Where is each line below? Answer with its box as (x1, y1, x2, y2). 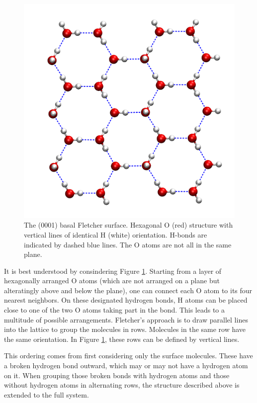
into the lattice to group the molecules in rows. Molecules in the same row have (4, 324, 246, 334)
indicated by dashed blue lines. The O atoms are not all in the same (24, 239, 232, 249)
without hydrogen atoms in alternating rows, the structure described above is (4, 380, 240, 390)
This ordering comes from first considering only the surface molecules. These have (4, 350, 253, 361)
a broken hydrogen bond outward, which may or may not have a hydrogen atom (4, 360, 248, 371)
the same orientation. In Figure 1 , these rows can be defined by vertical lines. (4, 333, 240, 344)
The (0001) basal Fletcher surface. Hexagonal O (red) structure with (24, 220, 233, 230)
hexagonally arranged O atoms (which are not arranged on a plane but (4, 275, 220, 286)
